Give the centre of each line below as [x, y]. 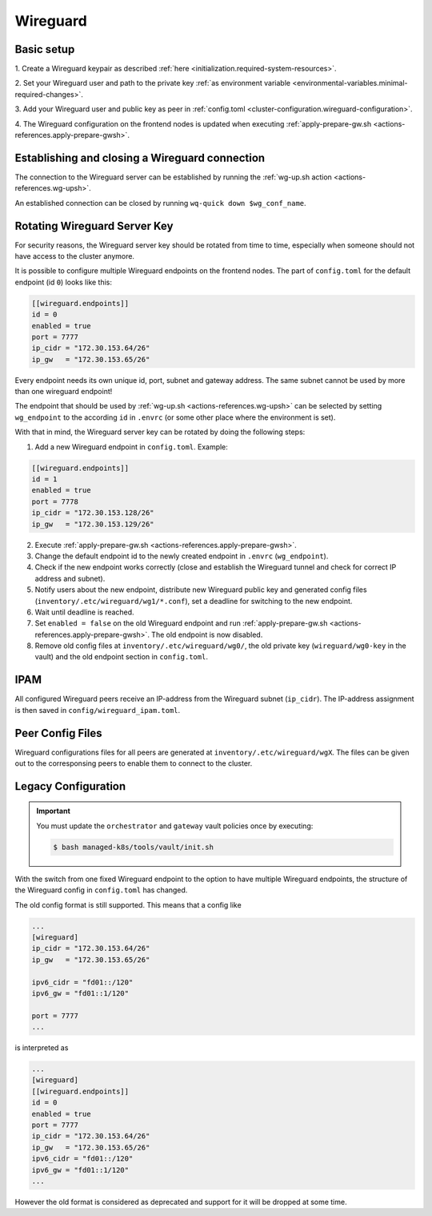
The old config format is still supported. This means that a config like [128, 904]
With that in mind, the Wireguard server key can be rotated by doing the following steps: [160, 432]
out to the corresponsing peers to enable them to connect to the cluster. [134, 763]
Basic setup [45, 49]
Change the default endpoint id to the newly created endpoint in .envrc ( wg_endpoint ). [182, 556]
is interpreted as [42, 1048]
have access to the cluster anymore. [75, 256]
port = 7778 [55, 501]
